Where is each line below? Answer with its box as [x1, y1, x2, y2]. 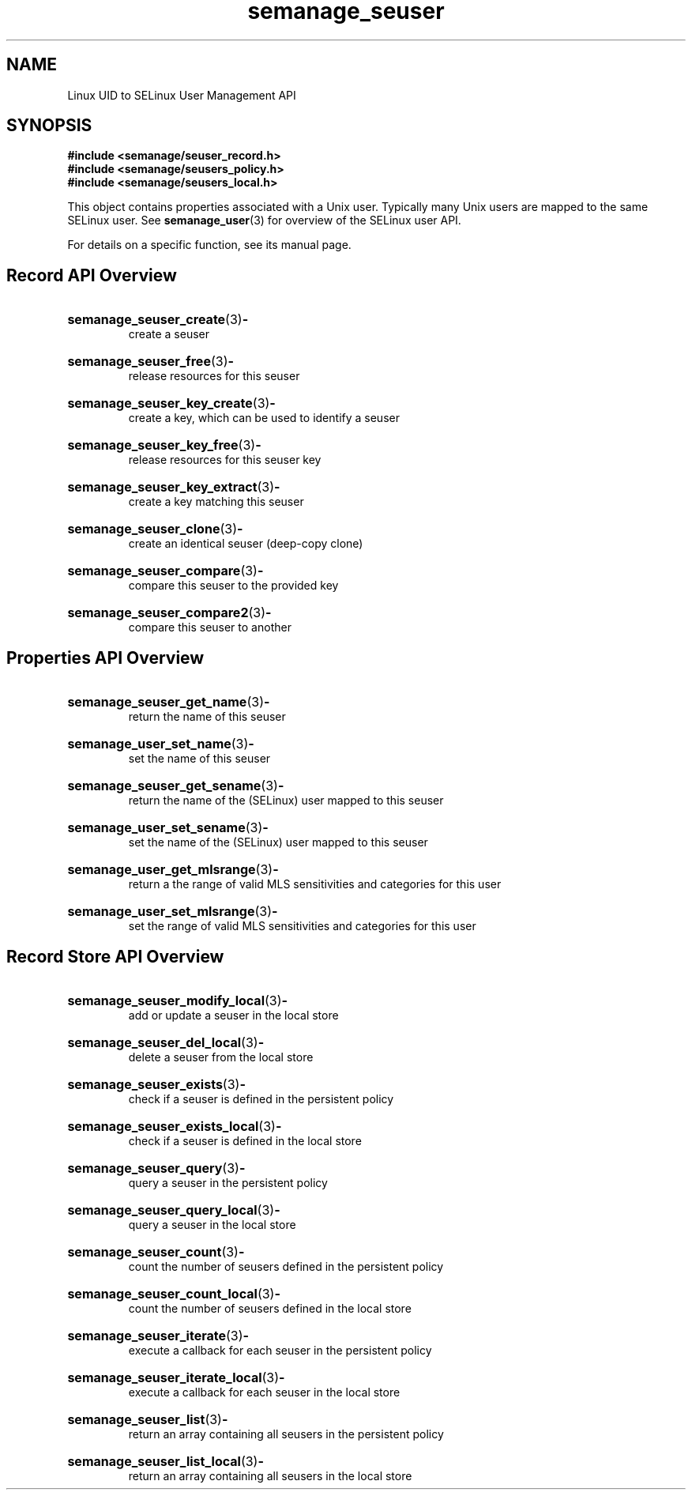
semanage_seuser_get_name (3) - [67, 694, 270, 710]
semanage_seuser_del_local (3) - [67, 1034, 265, 1050]
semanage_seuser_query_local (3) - [67, 1201, 280, 1218]
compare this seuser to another [128, 620, 291, 635]
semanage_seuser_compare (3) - [67, 563, 264, 579]
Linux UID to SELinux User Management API [67, 88, 296, 102]
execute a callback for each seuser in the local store [128, 1385, 401, 1399]
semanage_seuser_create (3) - [67, 311, 249, 328]
